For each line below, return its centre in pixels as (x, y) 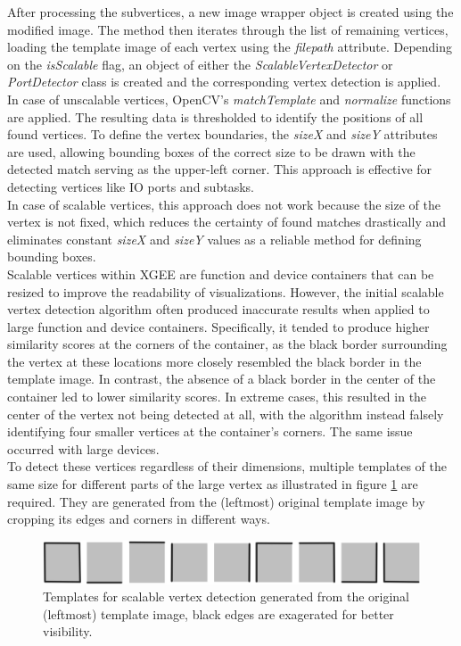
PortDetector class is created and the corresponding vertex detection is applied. (224, 82)
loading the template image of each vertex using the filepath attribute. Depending (230, 47)
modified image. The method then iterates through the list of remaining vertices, (228, 29)
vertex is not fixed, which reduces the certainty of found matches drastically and (227, 222)
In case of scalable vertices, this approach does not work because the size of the (224, 204)
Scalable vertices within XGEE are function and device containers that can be (221, 273)
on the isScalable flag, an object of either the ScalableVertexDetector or (200, 64)
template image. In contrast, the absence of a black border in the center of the (222, 379)
